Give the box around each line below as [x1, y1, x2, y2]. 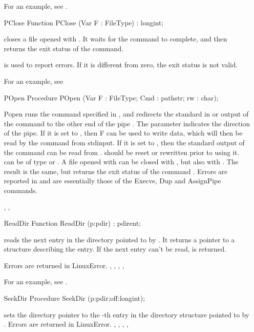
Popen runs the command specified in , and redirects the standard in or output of [4, 109, 249, 119]
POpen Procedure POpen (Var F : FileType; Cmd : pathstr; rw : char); [4, 92, 218, 102]
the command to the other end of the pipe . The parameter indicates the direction [4, 118, 250, 128]
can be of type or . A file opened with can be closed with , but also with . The [4, 156, 239, 167]
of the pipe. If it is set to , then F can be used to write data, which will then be [4, 128, 243, 138]
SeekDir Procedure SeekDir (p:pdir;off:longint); [4, 293, 145, 303]
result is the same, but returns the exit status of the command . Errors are [4, 166, 228, 176]
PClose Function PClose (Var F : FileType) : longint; [4, 17, 164, 27]
